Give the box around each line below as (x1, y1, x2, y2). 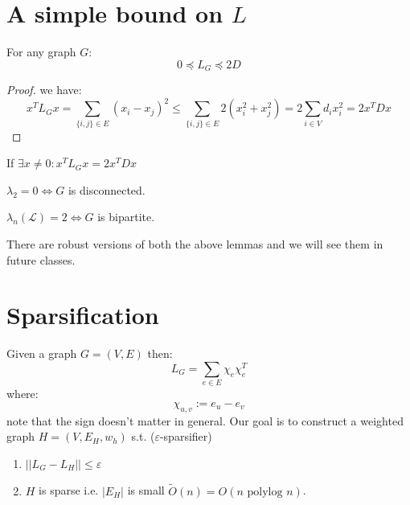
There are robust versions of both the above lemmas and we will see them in (6, 235, 383, 252)
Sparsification (6, 298, 159, 331)
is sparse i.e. (39, 482, 99, 499)
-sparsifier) (159, 428, 212, 445)
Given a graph (6, 345, 77, 362)
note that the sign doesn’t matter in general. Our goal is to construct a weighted (6, 412, 404, 429)
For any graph (6, 43, 76, 60)
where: (6, 385, 39, 402)
